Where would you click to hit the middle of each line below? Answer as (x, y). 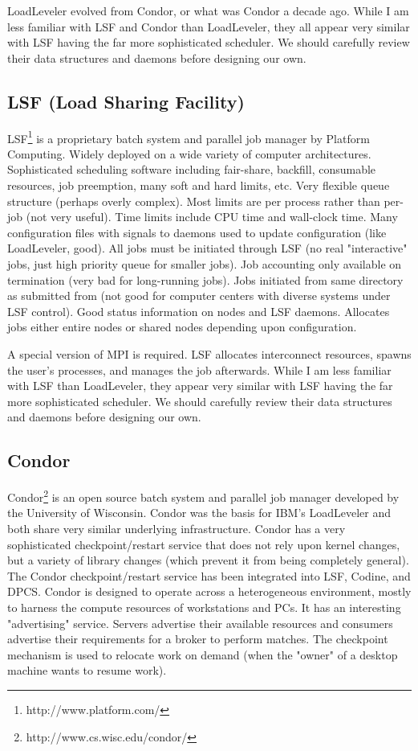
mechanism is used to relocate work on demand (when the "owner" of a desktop (203, 654)
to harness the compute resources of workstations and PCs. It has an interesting (204, 607)
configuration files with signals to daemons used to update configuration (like (197, 232)
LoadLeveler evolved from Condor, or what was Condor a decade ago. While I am (208, 10)
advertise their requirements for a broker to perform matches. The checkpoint (198, 639)
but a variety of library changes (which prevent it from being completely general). (208, 560)
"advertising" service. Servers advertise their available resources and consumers (200, 623)
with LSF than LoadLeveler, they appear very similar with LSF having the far (200, 386)
